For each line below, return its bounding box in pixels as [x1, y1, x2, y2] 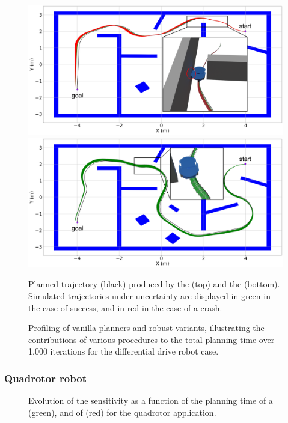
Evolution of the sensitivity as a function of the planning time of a [28, 394, 273, 407]
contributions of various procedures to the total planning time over [28, 333, 275, 345]
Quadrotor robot [4, 370, 87, 385]
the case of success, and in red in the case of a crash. [28, 301, 222, 314]
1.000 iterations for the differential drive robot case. [28, 345, 219, 358]
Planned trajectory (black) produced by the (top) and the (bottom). [28, 278, 280, 290]
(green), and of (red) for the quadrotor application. [28, 406, 216, 418]
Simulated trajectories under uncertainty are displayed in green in [28, 290, 271, 302]
